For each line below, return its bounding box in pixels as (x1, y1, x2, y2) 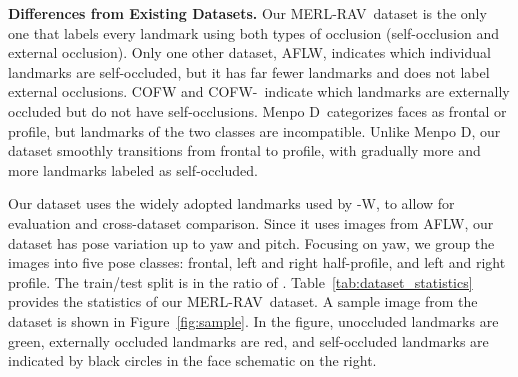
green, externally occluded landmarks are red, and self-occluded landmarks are (8, 330, 489, 351)
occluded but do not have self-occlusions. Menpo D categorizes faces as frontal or (8, 100, 507, 121)
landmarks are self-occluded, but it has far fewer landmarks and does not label (8, 61, 490, 82)
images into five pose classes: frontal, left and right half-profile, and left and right (8, 252, 506, 273)
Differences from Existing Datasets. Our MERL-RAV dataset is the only (8, 3, 487, 23)
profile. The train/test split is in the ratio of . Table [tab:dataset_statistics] (8, 271, 473, 292)
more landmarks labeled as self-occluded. (8, 159, 258, 180)
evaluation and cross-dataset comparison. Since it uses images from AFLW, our (8, 212, 494, 233)
